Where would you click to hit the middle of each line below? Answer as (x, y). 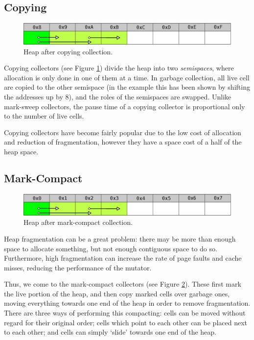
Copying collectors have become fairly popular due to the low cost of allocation (123, 132)
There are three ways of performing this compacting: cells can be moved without (125, 313)
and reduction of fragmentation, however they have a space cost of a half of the (123, 142)
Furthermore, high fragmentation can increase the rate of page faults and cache (123, 258)
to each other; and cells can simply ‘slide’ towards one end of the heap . (110, 332)
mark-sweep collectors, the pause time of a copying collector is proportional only (125, 106)
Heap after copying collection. (68, 51)
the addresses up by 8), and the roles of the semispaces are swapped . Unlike (118, 97)
